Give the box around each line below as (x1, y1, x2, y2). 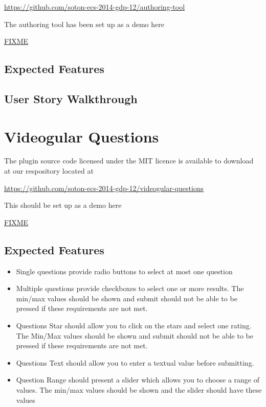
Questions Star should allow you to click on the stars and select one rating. (16, 320, 252, 331)
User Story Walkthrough (4, 90, 138, 106)
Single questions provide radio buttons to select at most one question (16, 266, 233, 276)
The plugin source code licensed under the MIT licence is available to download (4, 155, 254, 166)
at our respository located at (4, 165, 94, 176)
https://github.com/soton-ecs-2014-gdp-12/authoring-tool (4, 2, 185, 12)
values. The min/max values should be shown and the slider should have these (16, 384, 262, 395)
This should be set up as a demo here (4, 200, 122, 210)
